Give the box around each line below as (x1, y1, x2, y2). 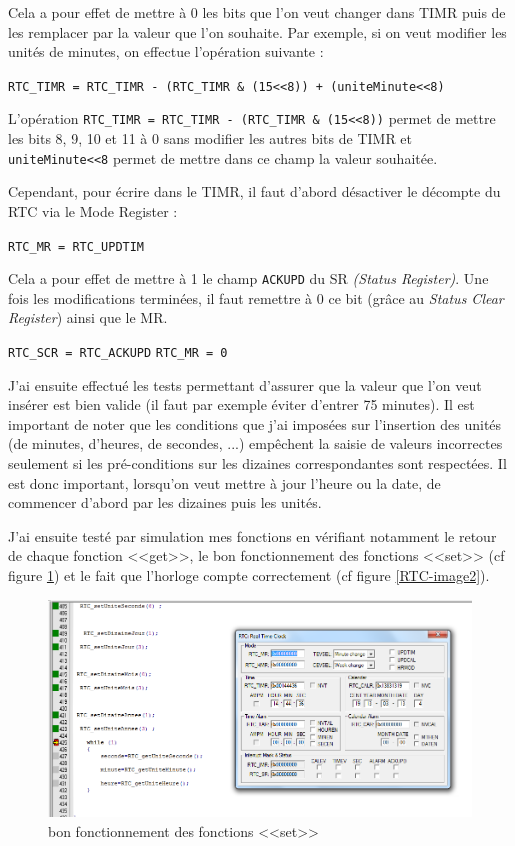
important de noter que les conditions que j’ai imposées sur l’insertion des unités (8, 413, 502, 434)
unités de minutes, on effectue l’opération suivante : (8, 41, 324, 62)
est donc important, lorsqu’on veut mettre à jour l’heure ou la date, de (8, 472, 441, 493)
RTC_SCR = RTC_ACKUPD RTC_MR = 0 (8, 346, 228, 361)
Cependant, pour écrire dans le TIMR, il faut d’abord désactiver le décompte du (8, 181, 501, 202)
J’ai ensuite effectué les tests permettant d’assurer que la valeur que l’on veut (8, 374, 482, 395)
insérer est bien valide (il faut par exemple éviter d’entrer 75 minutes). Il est (8, 394, 475, 415)
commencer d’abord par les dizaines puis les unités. (8, 492, 322, 513)
